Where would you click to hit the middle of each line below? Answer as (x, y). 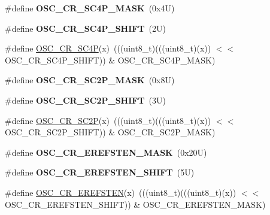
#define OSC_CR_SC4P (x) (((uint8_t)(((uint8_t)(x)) (108, 48)
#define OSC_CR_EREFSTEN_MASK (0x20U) (106, 152)
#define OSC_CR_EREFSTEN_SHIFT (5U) (100, 172)
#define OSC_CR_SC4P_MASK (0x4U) (90, 8)
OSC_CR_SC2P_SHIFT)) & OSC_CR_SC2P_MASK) (110, 132)
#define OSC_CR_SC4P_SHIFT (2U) (86, 28)
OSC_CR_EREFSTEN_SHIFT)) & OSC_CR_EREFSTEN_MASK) (135, 204)
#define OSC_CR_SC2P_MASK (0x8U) (90, 80)
